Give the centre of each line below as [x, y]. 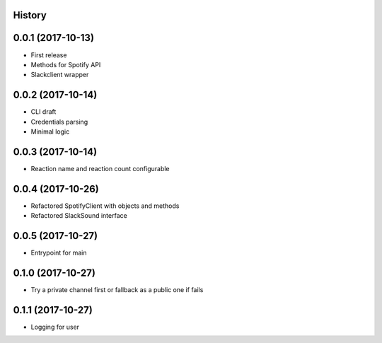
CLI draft [44, 112]
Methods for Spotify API [66, 64]
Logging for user [55, 327]
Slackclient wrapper [60, 75]
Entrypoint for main [59, 253]
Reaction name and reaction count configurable [100, 168]
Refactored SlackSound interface [79, 216]
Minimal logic [50, 132]
